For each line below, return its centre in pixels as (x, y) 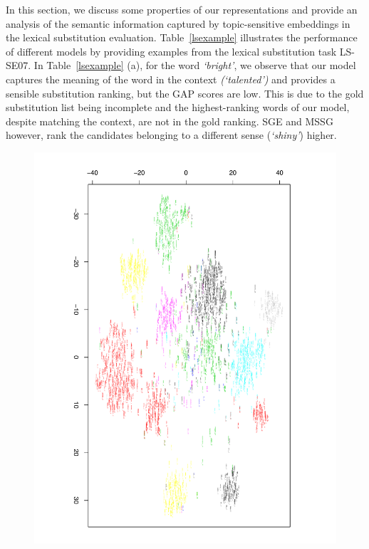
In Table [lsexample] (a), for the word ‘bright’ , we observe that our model (195, 65)
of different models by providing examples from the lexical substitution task (171, 51)
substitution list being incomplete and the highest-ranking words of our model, (178, 107)
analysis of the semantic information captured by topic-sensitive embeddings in (178, 23)
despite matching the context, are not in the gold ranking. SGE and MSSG (170, 121)
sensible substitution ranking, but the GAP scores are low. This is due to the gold (185, 93)
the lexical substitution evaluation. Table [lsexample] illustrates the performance (182, 37)
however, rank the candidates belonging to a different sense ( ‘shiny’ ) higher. (171, 135)
